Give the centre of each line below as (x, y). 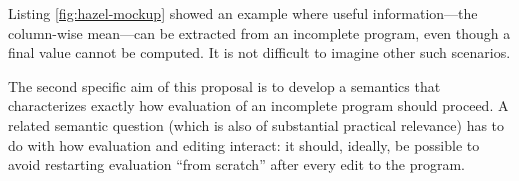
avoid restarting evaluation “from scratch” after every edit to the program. (237, 164)
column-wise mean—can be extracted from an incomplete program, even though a (259, 32)
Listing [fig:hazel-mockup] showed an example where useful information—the (243, 13)
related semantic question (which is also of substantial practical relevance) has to (256, 124)
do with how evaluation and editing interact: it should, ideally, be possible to (244, 144)
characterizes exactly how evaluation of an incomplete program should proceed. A (258, 105)
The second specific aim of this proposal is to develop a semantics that (224, 85)
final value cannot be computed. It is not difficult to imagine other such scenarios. (259, 52)
